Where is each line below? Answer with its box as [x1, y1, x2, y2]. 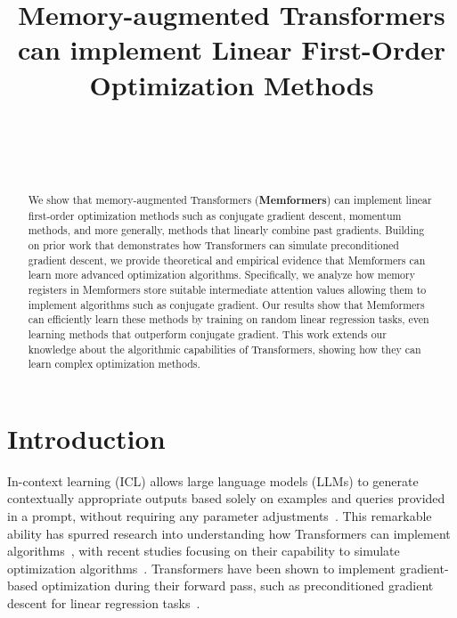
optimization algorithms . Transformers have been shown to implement [7, 558, 396, 577]
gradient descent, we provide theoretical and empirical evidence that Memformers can [28, 252, 426, 267]
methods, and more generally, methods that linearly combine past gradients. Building [28, 223, 425, 238]
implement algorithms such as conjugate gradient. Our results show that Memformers [28, 297, 425, 312]
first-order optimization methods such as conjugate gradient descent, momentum [28, 207, 402, 223]
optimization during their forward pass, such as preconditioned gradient [41, 576, 434, 595]
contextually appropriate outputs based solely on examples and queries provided [7, 489, 445, 508]
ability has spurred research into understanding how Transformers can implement [7, 524, 451, 542]
